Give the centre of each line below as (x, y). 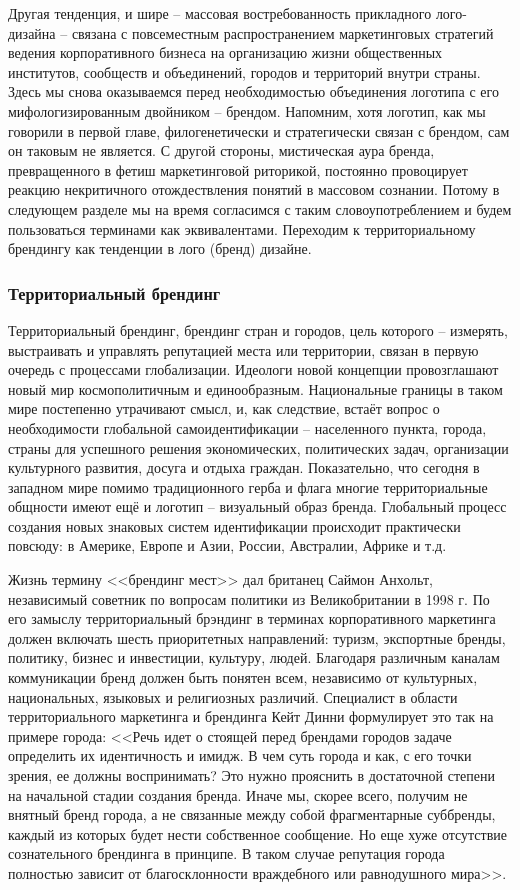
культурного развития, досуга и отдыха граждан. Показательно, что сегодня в (244, 467)
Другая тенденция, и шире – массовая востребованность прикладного (220, 13)
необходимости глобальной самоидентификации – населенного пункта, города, (247, 427)
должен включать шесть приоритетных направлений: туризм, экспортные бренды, (257, 637)
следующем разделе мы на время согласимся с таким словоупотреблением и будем (260, 208)
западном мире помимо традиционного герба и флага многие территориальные (248, 486)
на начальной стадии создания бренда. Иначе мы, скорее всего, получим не (238, 794)
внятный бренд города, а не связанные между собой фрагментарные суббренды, (252, 814)
